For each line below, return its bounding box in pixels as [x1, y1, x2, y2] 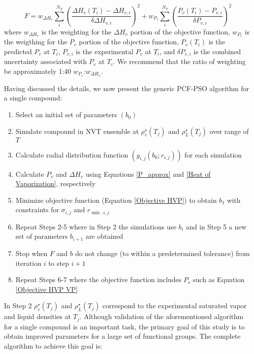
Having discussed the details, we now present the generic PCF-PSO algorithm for [4, 83, 250, 93]
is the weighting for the [41, 26, 112, 36]
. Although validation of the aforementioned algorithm [79, 311, 244, 322]
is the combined [193, 46, 241, 56]
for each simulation [184, 149, 242, 160]
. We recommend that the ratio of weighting [113, 56, 246, 66]
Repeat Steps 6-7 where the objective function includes [15, 274, 182, 285]
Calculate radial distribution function [15, 149, 128, 160]
